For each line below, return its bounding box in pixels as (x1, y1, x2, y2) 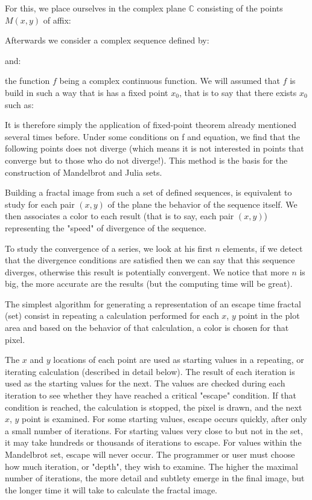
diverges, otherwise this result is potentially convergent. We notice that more (5, 265, 289, 278)
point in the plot (238, 309, 300, 322)
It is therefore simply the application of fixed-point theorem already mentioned (5, 118, 296, 131)
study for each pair (5, 197, 75, 210)
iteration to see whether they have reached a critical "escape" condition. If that (5, 389, 296, 402)
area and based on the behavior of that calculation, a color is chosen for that (5, 321, 289, 334)
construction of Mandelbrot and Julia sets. (5, 165, 162, 178)
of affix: (43, 13, 71, 26)
